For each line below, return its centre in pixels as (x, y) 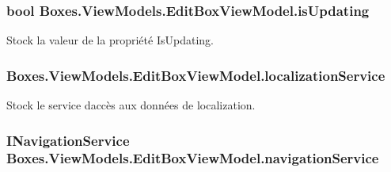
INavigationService (68, 140)
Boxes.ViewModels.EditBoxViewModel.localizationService (196, 75)
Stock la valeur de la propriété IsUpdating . (110, 40)
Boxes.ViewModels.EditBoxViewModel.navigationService (193, 158)
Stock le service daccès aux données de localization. (131, 105)
